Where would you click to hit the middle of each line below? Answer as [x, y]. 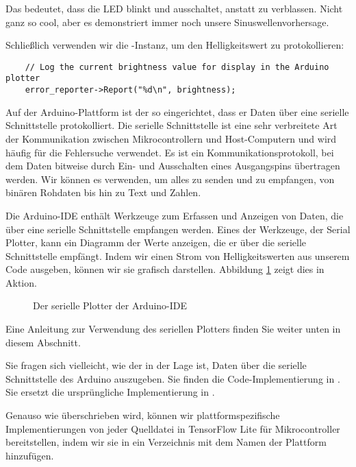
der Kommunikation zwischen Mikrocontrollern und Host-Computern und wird [171, 138]
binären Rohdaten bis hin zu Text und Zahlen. [103, 192]
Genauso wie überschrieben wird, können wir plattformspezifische [143, 415]
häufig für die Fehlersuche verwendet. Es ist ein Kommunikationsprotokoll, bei [170, 152]
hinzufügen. [30, 455]
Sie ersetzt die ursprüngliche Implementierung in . [110, 392]
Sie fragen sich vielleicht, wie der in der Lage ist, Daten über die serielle [156, 365]
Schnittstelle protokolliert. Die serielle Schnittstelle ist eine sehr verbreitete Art [171, 125]
